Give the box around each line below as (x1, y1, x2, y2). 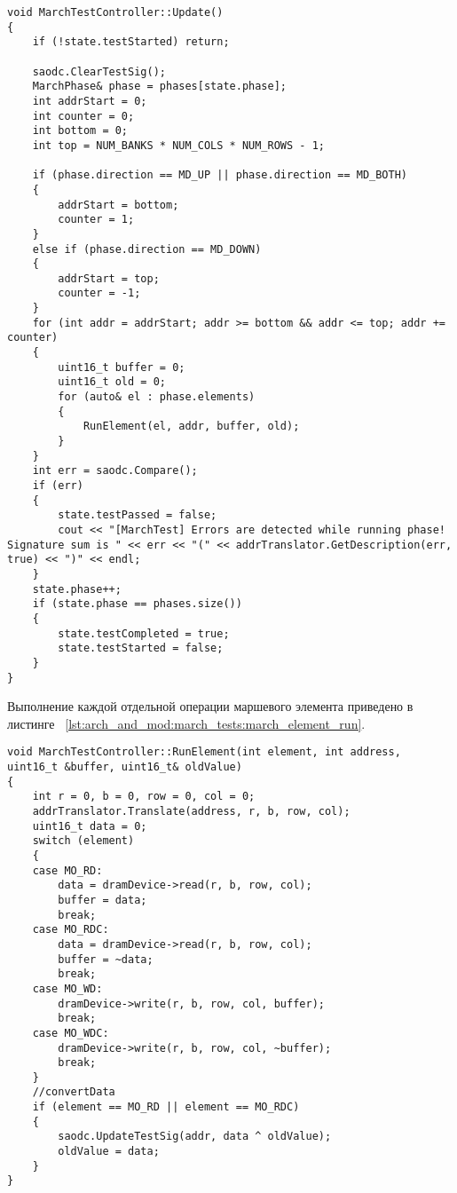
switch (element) (32, 834, 135, 848)
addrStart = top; (58, 272, 160, 285)
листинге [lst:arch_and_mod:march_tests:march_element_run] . (7, 714, 366, 732)
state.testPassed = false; (58, 509, 217, 522)
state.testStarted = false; (58, 642, 224, 655)
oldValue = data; (58, 1145, 160, 1158)
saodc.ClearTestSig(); (32, 65, 166, 78)
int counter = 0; (32, 109, 135, 122)
